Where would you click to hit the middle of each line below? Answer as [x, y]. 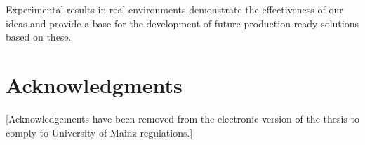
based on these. [39, 37]
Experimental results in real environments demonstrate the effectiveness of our [174, 9]
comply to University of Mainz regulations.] [99, 132]
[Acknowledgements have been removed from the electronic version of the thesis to [182, 118]
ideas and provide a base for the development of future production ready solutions [182, 23]
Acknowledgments [94, 84]
